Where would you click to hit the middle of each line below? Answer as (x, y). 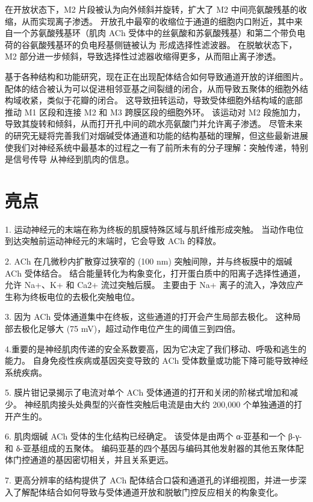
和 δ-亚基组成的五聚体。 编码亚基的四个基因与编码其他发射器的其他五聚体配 (154, 448)
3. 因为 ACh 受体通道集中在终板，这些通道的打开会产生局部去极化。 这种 (149, 317)
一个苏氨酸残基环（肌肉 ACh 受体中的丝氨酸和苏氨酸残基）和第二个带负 (155, 33)
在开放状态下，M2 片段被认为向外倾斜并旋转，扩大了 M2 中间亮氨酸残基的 (152, 9)
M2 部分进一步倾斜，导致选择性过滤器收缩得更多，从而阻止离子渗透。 (143, 56)
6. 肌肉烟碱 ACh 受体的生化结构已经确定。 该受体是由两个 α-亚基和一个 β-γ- (153, 436)
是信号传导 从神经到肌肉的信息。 (70, 159)
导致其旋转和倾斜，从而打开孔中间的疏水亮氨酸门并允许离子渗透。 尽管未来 (154, 124)
